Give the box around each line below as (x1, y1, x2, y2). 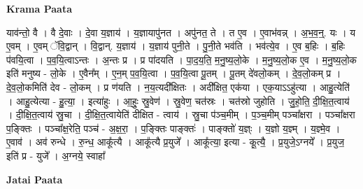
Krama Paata (6, 1, 72, 15)
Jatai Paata (6, 171, 63, 186)
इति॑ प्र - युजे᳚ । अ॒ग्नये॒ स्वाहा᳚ (6, 148, 106, 162)
